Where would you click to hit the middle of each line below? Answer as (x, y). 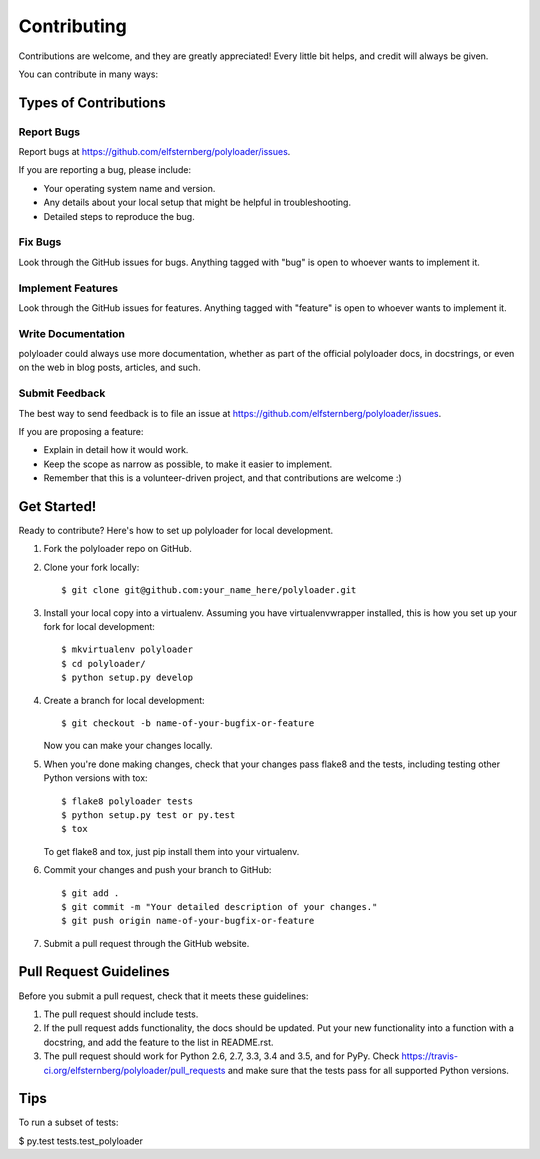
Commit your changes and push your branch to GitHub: (157, 870)
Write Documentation (71, 333)
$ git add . (90, 893)
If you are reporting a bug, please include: (105, 170)
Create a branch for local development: (124, 700)
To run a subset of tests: (68, 1122)
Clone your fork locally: (91, 567)
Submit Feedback (62, 393)
